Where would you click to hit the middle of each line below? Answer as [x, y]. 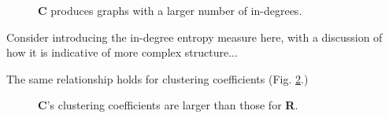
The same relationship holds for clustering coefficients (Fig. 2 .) [157, 78]
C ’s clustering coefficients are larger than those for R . [168, 105]
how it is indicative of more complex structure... [122, 52]
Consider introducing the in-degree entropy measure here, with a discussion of [194, 37]
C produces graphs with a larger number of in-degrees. [170, 10]
